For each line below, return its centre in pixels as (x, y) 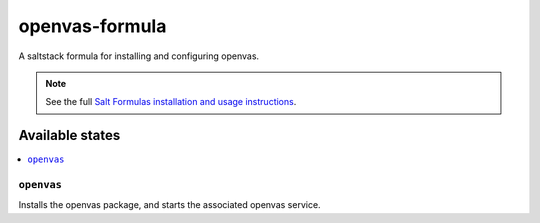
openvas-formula (92, 26)
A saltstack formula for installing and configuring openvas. (139, 56)
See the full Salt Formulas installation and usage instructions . (171, 102)
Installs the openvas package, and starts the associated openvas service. (169, 205)
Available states (69, 135)
